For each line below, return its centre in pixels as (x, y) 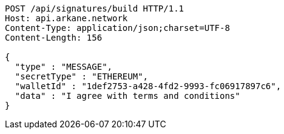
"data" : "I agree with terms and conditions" (127, 96)
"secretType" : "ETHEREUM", (82, 76)
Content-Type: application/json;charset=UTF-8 (117, 28)
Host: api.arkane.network (66, 18)
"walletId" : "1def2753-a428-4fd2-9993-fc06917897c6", (148, 86)
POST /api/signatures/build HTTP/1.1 (95, 8)
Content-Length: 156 (54, 38)
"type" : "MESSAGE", (64, 67)
